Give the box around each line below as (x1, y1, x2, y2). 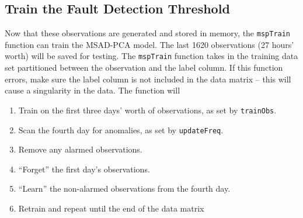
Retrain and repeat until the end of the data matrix (18, 202, 204, 214)
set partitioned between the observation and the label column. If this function (5, 61, 283, 74)
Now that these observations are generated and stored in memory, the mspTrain (5, 27, 291, 39)
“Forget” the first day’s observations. (18, 162, 150, 175)
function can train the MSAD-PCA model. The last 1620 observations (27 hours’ (5, 38, 294, 50)
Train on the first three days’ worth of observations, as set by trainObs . (18, 103, 277, 116)
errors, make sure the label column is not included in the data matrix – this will (5, 72, 291, 85)
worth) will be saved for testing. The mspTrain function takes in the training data (5, 50, 298, 62)
